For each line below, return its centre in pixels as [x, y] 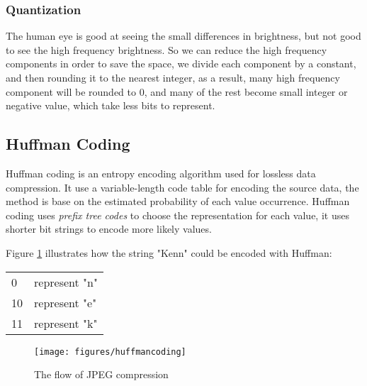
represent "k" [66, 323]
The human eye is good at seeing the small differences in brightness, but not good [183, 36]
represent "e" [66, 302]
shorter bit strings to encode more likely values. [109, 229]
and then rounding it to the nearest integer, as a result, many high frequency [173, 77]
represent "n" [66, 282]
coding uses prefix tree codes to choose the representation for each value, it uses [177, 215]
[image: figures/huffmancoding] [110, 352]
